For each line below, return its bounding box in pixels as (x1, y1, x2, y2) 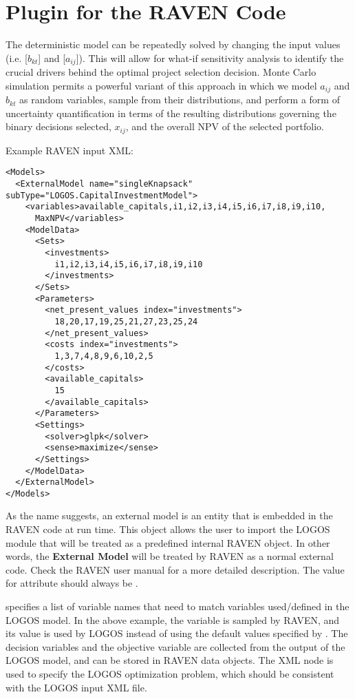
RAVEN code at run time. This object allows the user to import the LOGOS (6, 522, 330, 536)
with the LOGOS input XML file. (6, 680, 147, 694)
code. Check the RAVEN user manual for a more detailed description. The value (6, 562, 345, 576)
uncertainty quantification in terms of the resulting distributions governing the (6, 105, 336, 120)
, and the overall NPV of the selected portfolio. (125, 119, 324, 134)
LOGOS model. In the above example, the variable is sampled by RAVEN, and (6, 612, 340, 627)
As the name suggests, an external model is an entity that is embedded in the (6, 508, 333, 523)
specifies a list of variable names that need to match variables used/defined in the (6, 599, 349, 614)
